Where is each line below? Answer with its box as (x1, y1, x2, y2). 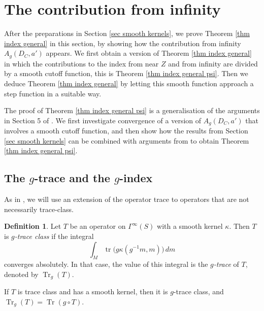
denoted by (4, 268, 39, 279)
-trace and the (34, 170, 110, 186)
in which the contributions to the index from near (4, 58, 159, 68)
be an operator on (70, 221, 126, 231)
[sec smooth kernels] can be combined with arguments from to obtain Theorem (4, 135, 249, 146)
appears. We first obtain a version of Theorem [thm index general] (46, 48, 252, 58)
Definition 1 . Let (4, 221, 61, 231)
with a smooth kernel (157, 221, 223, 231)
